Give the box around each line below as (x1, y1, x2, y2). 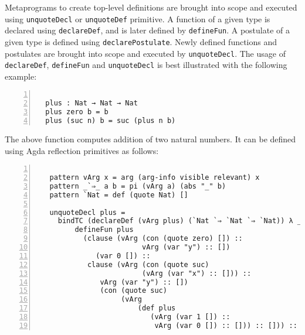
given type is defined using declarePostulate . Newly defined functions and (5, 35, 277, 47)
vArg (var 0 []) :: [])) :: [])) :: (154, 321, 297, 330)
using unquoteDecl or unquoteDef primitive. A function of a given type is (5, 12, 270, 25)
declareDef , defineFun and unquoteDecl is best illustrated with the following (5, 59, 287, 71)
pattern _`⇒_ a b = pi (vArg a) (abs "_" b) (49, 182, 226, 190)
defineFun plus (74, 225, 134, 234)
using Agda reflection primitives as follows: (5, 144, 159, 156)
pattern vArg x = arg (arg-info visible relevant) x (49, 173, 260, 182)
